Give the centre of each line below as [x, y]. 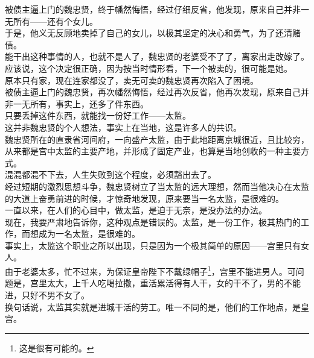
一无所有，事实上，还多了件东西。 [81, 103]
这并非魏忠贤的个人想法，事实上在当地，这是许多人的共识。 [123, 127]
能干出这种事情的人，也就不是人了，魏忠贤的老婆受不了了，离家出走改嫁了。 [157, 56]
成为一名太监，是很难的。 [89, 234]
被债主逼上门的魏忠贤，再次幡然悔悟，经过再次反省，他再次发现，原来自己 [153, 92]
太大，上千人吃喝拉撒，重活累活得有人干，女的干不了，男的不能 [174, 283]
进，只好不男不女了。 [47, 294]
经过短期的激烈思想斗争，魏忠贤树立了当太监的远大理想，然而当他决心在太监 [157, 186]
